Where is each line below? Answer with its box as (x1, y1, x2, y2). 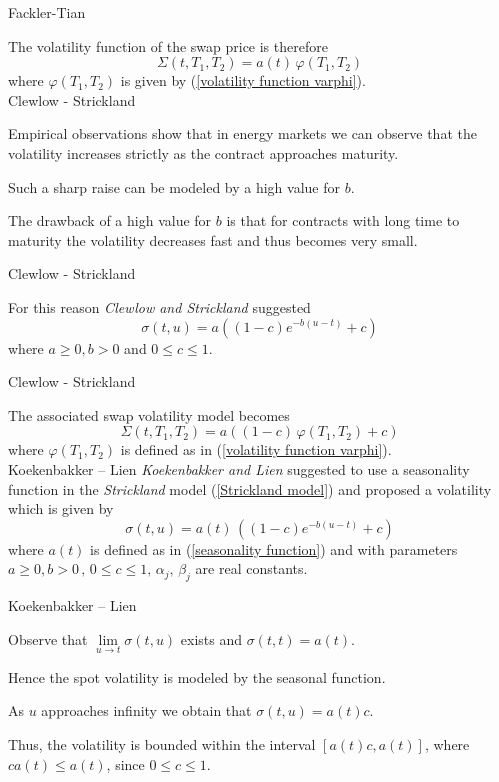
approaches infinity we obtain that (41, 700, 252, 721)
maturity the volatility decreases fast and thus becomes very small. (8, 229, 418, 250)
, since (106, 753, 145, 774)
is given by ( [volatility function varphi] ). (120, 70, 366, 91)
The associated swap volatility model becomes (8, 404, 290, 425)
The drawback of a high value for (8, 210, 212, 231)
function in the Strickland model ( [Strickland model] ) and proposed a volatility (8, 478, 492, 499)
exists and (180, 628, 242, 649)
